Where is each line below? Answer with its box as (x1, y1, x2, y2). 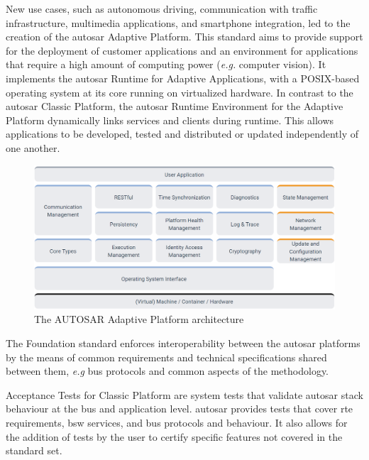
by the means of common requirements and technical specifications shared (6, 349, 327, 364)
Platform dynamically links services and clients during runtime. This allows (6, 112, 334, 127)
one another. (6, 140, 60, 155)
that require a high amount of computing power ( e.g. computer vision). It (6, 57, 326, 72)
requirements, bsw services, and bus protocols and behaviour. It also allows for (6, 415, 348, 429)
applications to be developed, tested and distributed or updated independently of (6, 126, 358, 141)
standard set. (6, 443, 62, 458)
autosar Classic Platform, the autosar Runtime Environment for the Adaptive (6, 99, 343, 114)
